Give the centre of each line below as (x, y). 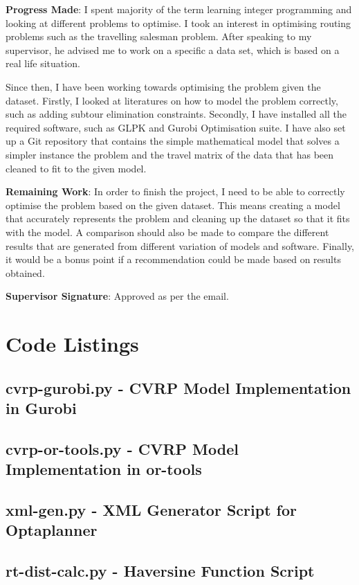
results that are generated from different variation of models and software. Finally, (180, 245)
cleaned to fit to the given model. (76, 168)
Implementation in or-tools (104, 469)
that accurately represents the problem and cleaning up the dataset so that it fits (178, 218)
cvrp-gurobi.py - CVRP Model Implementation (178, 387)
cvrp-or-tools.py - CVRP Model (122, 448)
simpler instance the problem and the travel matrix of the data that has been (170, 154)
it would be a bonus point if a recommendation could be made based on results (173, 259)
